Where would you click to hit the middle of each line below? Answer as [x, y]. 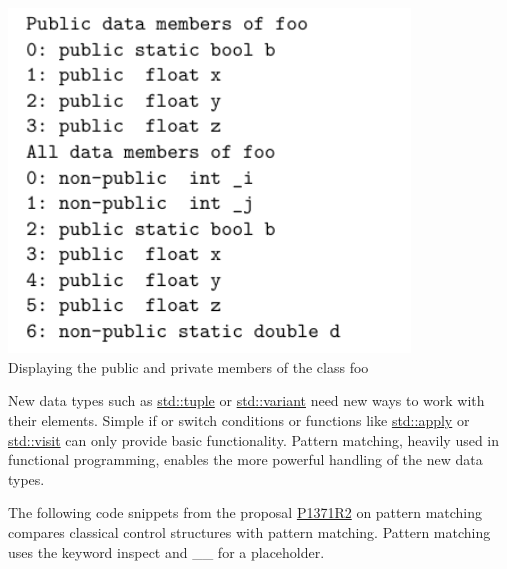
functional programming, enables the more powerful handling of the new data [245, 459]
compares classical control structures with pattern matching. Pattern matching [249, 532]
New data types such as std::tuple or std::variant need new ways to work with [246, 400]
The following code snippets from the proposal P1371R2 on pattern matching [245, 512]
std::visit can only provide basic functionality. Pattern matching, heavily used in [254, 439]
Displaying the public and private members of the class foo [188, 366]
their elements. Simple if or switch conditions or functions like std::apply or [239, 420]
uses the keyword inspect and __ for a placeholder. [166, 551]
